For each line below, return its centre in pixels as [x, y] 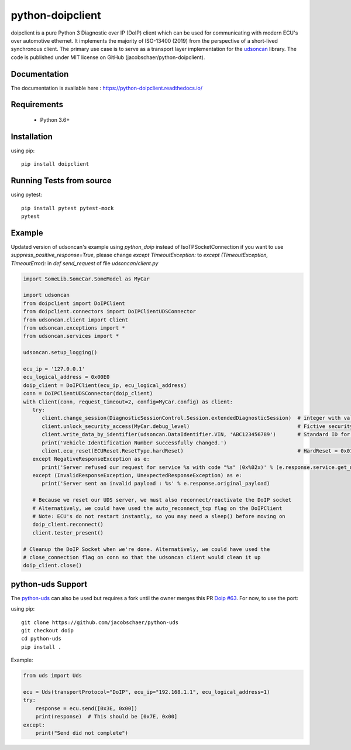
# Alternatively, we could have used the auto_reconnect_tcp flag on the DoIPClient [157, 508]
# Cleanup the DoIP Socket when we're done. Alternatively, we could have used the [147, 549]
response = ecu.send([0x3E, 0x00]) [86, 708]
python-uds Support [49, 584]
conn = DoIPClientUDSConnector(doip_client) [88, 393]
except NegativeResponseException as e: [91, 459]
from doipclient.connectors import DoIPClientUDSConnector [109, 311]
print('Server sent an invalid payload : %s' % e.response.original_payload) [156, 484]
